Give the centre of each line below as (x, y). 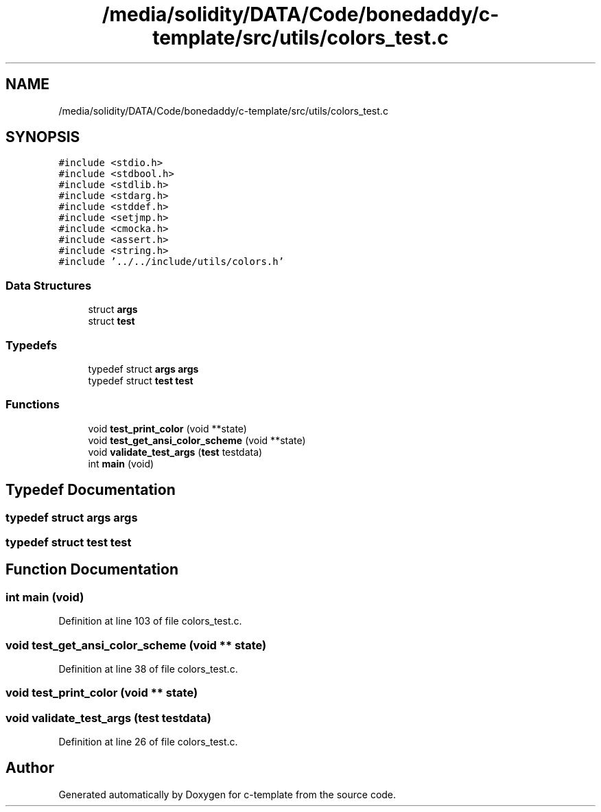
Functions (33, 405)
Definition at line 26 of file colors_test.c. (148, 742)
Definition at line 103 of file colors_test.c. (150, 621)
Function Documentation (92, 570)
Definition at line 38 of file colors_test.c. (148, 669)
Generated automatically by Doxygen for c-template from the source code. (227, 794)
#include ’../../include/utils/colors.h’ (172, 262)
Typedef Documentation (91, 490)
